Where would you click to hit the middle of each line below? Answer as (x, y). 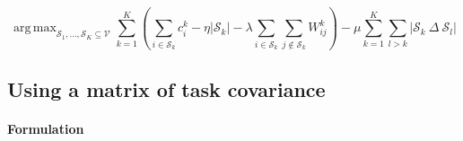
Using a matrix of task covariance (166, 89)
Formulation (46, 129)
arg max (35, 28)
